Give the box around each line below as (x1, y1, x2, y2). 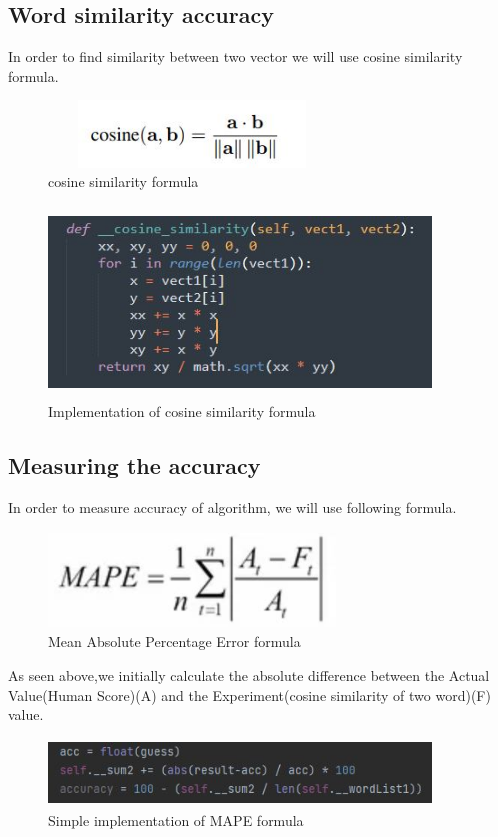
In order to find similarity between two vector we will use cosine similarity (8, 46, 463, 67)
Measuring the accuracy (8, 450, 261, 481)
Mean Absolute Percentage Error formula (48, 631, 301, 652)
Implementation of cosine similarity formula (48, 401, 316, 422)
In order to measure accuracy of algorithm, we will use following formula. (8, 497, 457, 518)
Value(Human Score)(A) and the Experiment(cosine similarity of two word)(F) (8, 684, 491, 705)
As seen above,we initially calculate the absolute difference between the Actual (8, 664, 490, 685)
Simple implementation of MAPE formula (48, 809, 304, 830)
